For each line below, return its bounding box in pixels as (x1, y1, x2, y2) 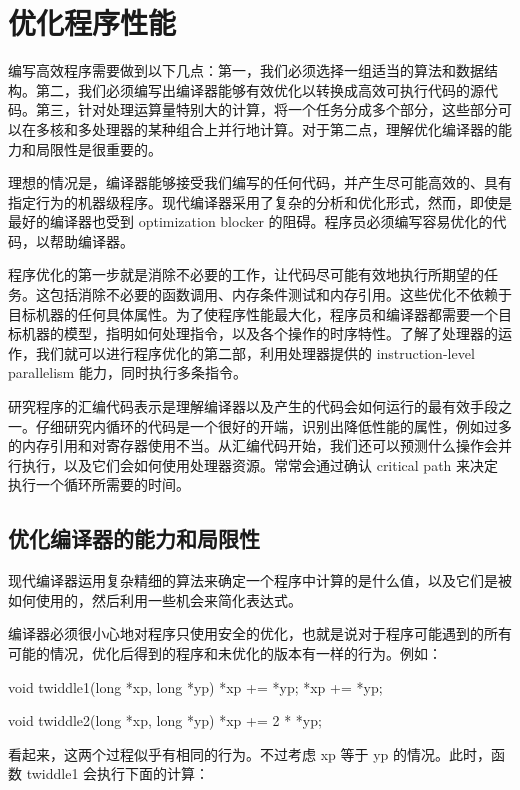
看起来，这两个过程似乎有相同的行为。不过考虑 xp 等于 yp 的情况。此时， (8, 743, 491, 764)
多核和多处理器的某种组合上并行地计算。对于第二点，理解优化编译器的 (35, 118, 498, 139)
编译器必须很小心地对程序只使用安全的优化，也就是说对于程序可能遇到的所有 (8, 623, 512, 644)
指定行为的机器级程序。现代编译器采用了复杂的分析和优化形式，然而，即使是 (8, 191, 512, 212)
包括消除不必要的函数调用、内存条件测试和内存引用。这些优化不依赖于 (49, 284, 512, 305)
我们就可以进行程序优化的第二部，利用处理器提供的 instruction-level (35, 342, 475, 363)
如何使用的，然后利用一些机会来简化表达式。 (8, 589, 302, 610)
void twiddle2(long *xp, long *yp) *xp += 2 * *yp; (8, 710, 322, 731)
